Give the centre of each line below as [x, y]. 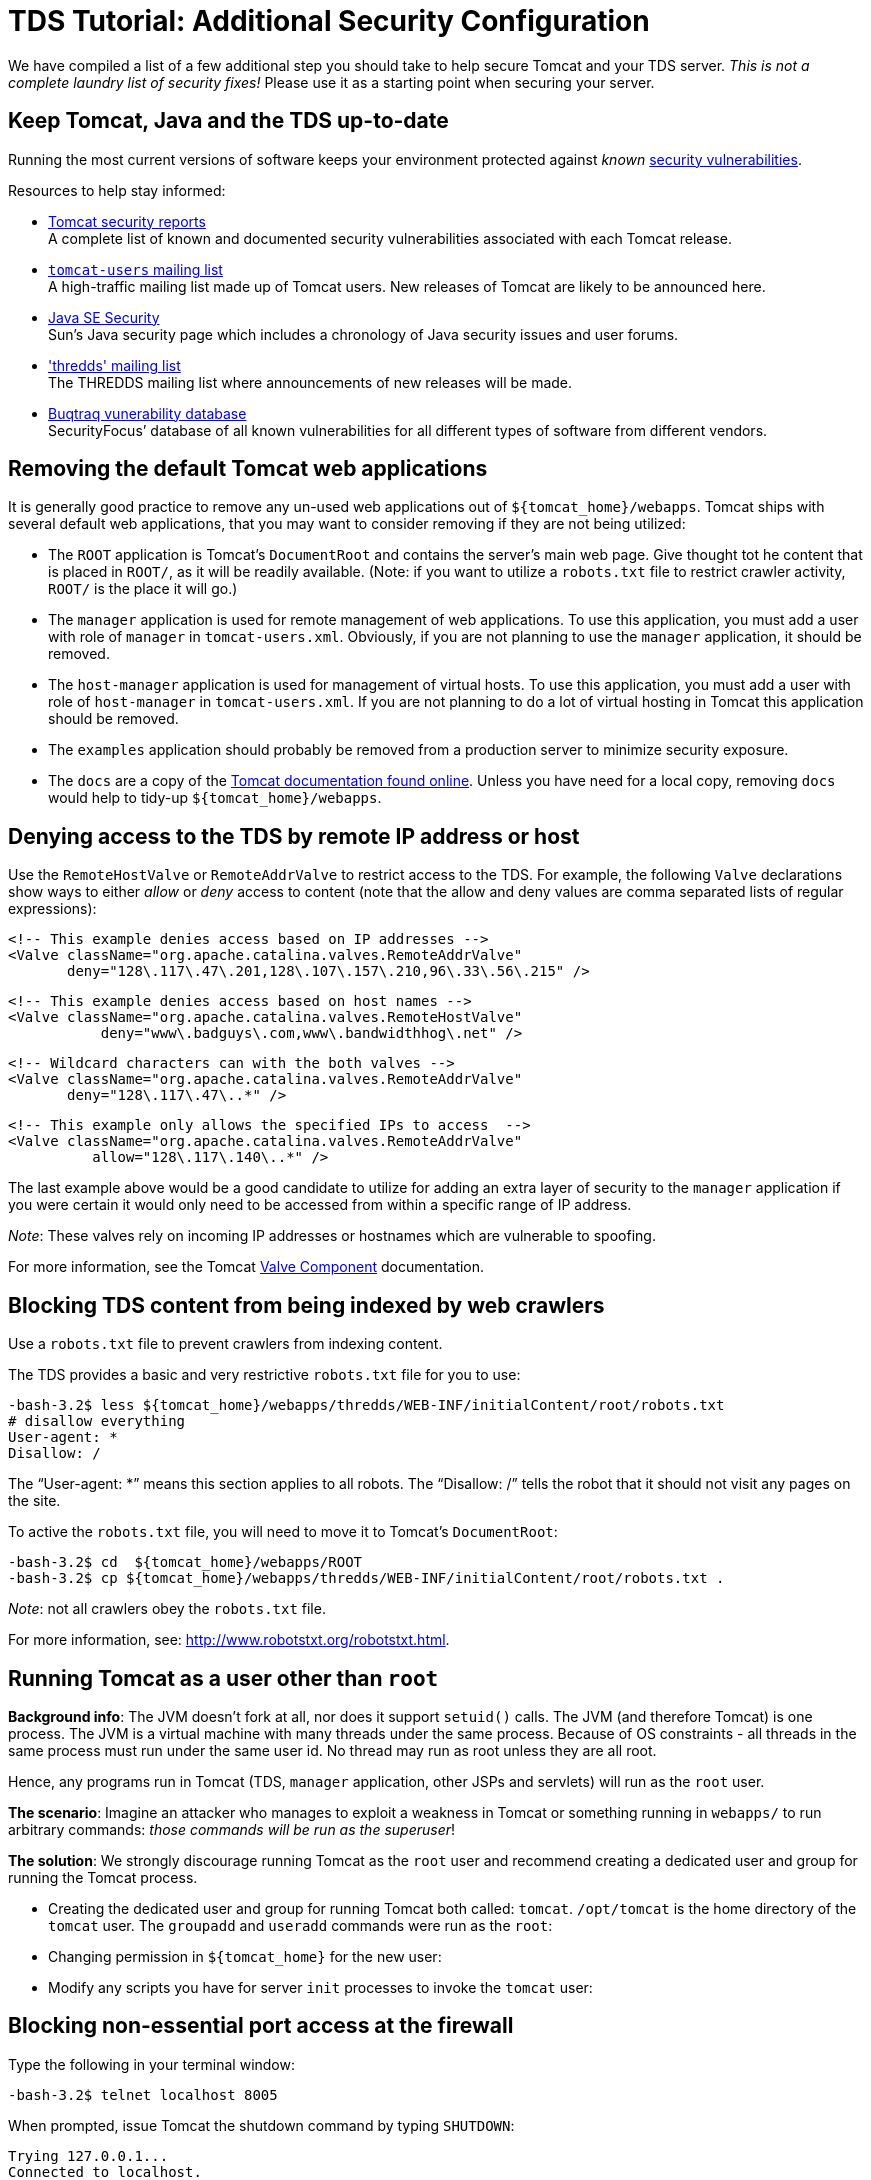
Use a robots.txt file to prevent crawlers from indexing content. [225, 1344]
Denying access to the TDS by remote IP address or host [294, 836]
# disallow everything [97, 1421]
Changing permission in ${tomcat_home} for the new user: [245, 1956]
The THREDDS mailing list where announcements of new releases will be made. [310, 382]
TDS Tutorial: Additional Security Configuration [329, 21]
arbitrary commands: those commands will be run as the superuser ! [231, 1829]
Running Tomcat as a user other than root [223, 1678]
